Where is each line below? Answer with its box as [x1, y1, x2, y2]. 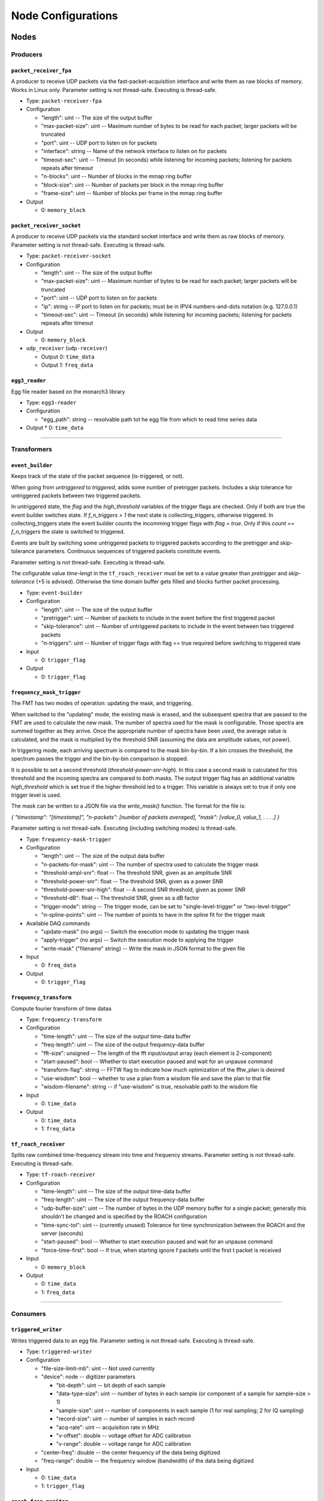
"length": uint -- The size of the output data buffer [41, 853, 165, 860]
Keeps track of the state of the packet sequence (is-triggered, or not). [11, 473, 184, 480]
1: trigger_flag [41, 1482, 85, 1490]
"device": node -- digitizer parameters [41, 1373, 136, 1380]
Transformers [11, 445, 52, 453]
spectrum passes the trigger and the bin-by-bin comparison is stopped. [11, 755, 188, 763]
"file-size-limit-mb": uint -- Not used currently [41, 1365, 155, 1372]
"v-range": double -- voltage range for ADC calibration [56, 1440, 191, 1448]
